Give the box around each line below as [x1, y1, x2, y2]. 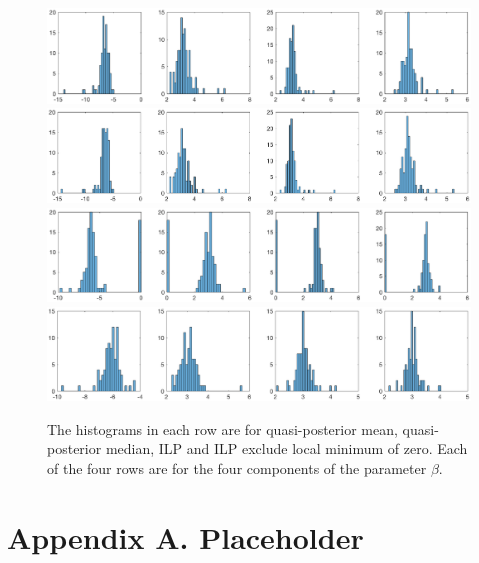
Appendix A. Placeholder [7, 516, 364, 557]
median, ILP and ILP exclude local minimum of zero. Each [105, 438, 468, 459]
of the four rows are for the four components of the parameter [47, 457, 427, 478]
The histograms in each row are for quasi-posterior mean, [47, 418, 398, 439]
